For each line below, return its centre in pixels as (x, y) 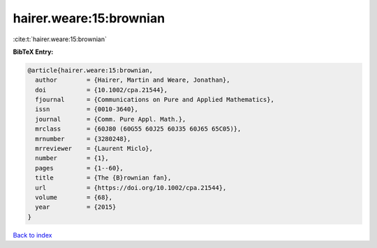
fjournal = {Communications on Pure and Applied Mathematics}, (155, 100)
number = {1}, (72, 158)
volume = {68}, (74, 197)
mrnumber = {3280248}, (83, 139)
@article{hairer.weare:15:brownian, (90, 70)
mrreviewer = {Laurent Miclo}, (94, 149)
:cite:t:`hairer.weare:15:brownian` (60, 39)
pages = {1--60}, (79, 168)
